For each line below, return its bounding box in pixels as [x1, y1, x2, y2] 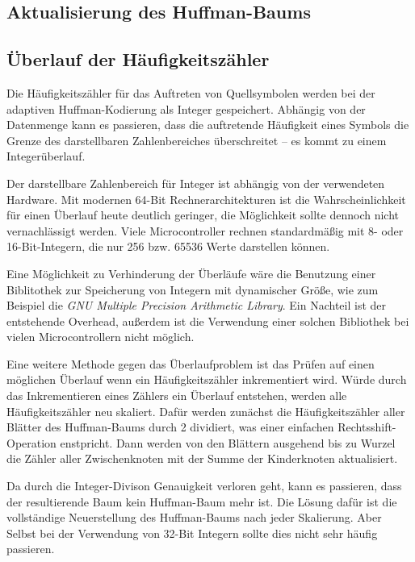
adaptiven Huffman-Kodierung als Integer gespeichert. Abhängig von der [6, 100, 366, 117]
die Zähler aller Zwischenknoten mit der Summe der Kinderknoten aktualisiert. [6, 450, 398, 467]
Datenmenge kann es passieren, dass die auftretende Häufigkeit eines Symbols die [6, 116, 409, 133]
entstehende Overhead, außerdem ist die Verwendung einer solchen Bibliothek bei [6, 312, 409, 329]
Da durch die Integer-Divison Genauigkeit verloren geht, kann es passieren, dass [6, 477, 402, 494]
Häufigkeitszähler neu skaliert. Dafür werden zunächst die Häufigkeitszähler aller [6, 402, 405, 419]
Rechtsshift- [337, 418, 396, 435]
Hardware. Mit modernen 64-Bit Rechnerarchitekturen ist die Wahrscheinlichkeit [6, 190, 406, 207]
